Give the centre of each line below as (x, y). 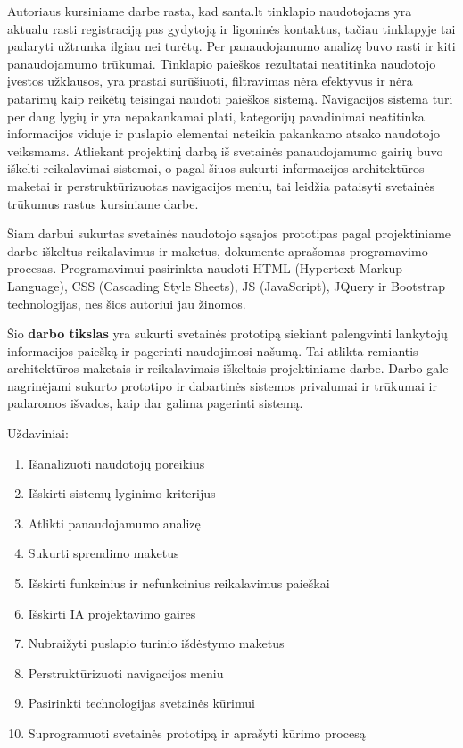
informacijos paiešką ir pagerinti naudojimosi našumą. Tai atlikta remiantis (213, 350)
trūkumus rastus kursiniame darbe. (103, 203)
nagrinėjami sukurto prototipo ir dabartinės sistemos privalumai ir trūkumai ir (222, 385)
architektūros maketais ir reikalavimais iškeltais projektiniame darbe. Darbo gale (228, 368)
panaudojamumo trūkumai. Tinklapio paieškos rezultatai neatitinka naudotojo (222, 63)
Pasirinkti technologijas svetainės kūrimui (141, 703)
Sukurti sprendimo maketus (103, 553)
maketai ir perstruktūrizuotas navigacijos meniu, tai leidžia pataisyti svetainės (221, 185)
